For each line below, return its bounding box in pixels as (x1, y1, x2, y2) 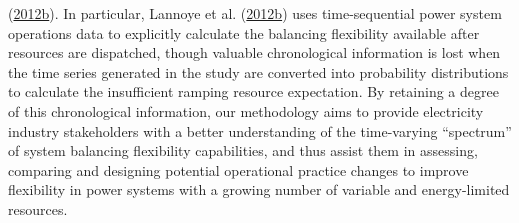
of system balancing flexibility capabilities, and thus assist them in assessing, (8, 140, 478, 161)
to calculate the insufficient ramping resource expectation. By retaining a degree (8, 81, 499, 102)
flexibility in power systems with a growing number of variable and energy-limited (8, 179, 510, 200)
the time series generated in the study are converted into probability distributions (8, 61, 509, 82)
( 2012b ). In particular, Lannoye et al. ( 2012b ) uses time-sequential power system (8, 3, 502, 23)
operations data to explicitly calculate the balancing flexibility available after (8, 22, 480, 43)
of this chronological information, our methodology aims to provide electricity (8, 100, 484, 121)
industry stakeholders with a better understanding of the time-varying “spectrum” (8, 120, 512, 141)
